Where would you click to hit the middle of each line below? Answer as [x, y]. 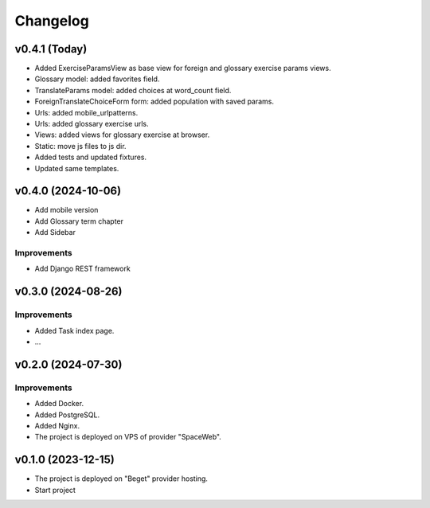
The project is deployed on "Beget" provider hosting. [121, 479]
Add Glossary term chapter [79, 221]
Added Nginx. [57, 425]
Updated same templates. [77, 168]
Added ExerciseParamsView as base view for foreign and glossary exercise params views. [183, 68]
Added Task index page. [74, 330]
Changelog [52, 21]
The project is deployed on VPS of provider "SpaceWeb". [128, 437]
